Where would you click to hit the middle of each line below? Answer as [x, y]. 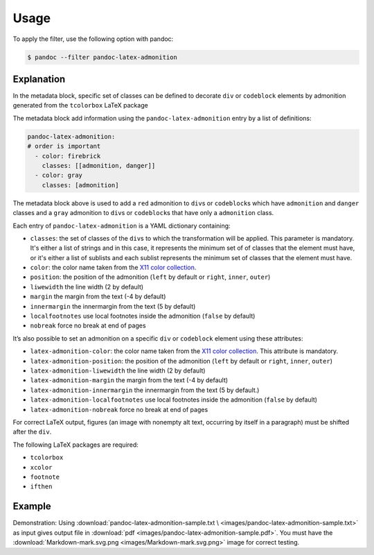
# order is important [64, 146]
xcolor [41, 467]
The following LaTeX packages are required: [75, 445]
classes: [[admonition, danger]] [99, 165]
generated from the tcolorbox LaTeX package [80, 105]
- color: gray [59, 176]
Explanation [39, 79]
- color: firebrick [68, 156]
